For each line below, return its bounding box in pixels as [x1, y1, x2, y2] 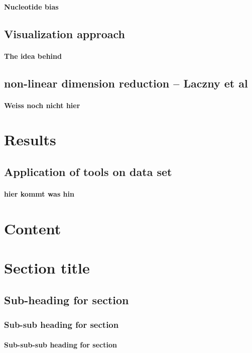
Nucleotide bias [4, 1, 59, 12]
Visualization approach [4, 26, 125, 41]
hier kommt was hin [4, 188, 74, 199]
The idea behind [4, 50, 62, 61]
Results [4, 129, 56, 150]
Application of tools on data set [4, 163, 172, 179]
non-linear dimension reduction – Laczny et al [4, 75, 248, 91]
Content [4, 218, 61, 238]
